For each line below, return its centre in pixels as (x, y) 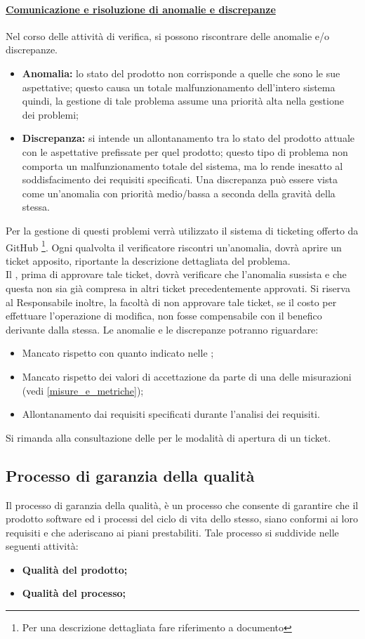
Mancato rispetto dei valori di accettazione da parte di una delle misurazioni (187, 376)
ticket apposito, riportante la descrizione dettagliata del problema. (148, 260)
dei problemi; (50, 114)
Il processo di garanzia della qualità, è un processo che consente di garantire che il (182, 505)
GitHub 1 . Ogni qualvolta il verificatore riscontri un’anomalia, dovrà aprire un (174, 246)
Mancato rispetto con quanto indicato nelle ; (118, 353)
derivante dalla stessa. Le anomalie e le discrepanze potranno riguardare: (162, 329)
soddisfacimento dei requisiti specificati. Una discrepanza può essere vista (180, 179)
